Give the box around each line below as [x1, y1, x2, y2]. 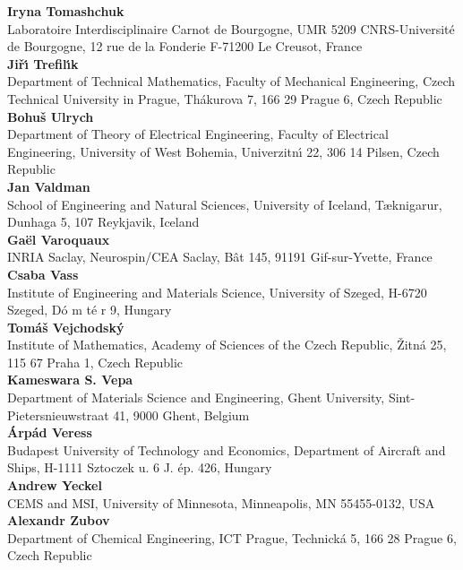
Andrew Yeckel [7, 476, 102, 495]
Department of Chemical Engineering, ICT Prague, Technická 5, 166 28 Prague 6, [7, 528, 457, 547]
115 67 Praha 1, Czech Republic [7, 352, 184, 371]
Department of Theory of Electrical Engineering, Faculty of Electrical [7, 125, 389, 143]
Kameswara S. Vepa [7, 370, 133, 389]
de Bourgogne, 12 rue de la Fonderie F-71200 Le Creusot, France [7, 37, 363, 56]
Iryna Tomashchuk [7, 2, 124, 20]
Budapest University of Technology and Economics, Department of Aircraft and [7, 440, 446, 459]
